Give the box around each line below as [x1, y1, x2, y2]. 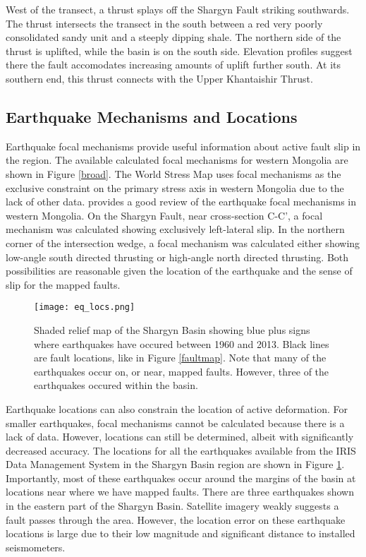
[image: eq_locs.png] [34, 302, 135, 313]
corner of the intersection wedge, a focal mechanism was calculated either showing [6, 235, 360, 250]
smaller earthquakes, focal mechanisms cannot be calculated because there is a [6, 415, 345, 430]
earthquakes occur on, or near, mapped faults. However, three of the [34, 364, 329, 378]
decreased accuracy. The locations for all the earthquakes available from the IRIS [6, 443, 356, 457]
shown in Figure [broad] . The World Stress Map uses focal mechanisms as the [6, 166, 341, 181]
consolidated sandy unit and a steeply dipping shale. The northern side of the [6, 30, 341, 44]
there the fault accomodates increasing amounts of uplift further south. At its [6, 57, 341, 72]
